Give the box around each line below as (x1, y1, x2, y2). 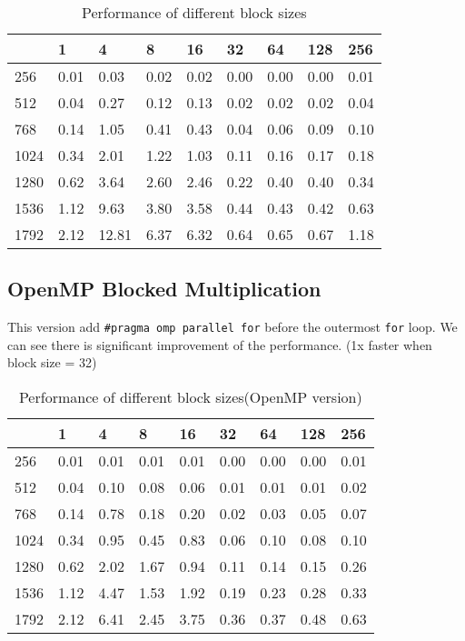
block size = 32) (7, 353, 97, 372)
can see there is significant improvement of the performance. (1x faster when (7, 335, 432, 354)
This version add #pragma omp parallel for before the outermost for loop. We (7, 317, 458, 336)
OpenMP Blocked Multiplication (7, 275, 322, 303)
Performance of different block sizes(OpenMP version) (18, 386, 362, 408)
